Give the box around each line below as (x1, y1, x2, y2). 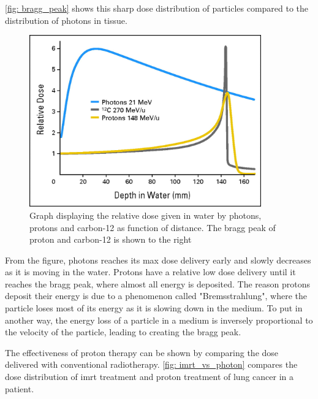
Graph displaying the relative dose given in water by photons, (29, 208, 262, 221)
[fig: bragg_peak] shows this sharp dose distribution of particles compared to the (5, 2, 309, 14)
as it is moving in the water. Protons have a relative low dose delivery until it (5, 265, 296, 278)
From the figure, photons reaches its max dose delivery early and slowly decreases (5, 253, 311, 266)
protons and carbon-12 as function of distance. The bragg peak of (29, 221, 276, 234)
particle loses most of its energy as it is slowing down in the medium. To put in (5, 302, 303, 314)
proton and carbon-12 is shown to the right (29, 233, 192, 246)
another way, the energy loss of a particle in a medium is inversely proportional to (5, 313, 313, 326)
